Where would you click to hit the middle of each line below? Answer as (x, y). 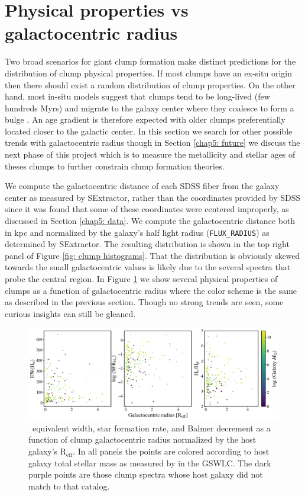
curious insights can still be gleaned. (70, 313)
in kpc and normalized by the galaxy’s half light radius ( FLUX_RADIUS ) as (137, 232)
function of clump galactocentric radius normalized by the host (142, 439)
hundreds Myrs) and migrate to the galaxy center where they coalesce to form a (150, 108)
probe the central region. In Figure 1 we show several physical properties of (141, 279)
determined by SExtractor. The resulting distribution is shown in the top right (147, 244)
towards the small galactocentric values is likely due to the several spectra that (148, 267)
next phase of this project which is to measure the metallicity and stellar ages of (150, 154)
